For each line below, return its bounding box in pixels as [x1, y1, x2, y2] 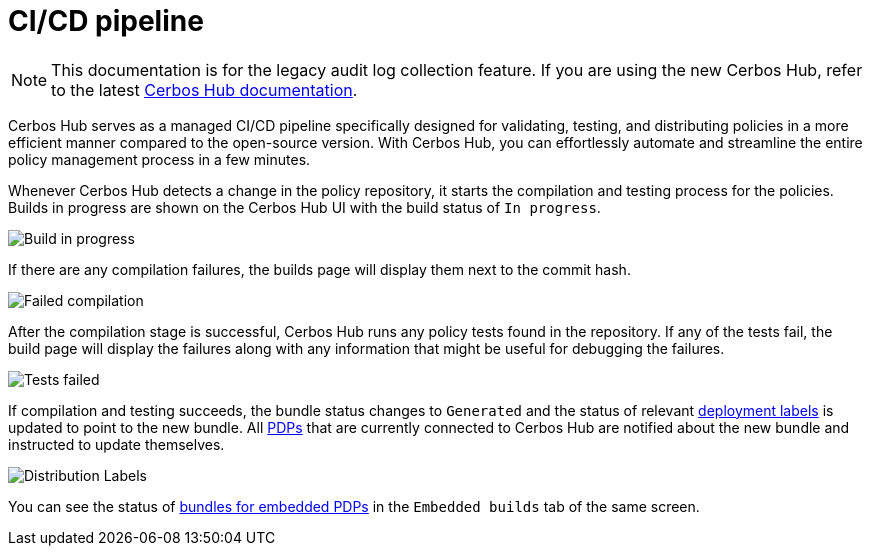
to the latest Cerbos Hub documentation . [51, 79, 358, 100]
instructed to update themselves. [8, 435, 225, 453]
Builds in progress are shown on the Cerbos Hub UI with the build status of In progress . [8, 198, 601, 216]
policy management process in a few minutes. [8, 150, 311, 168]
